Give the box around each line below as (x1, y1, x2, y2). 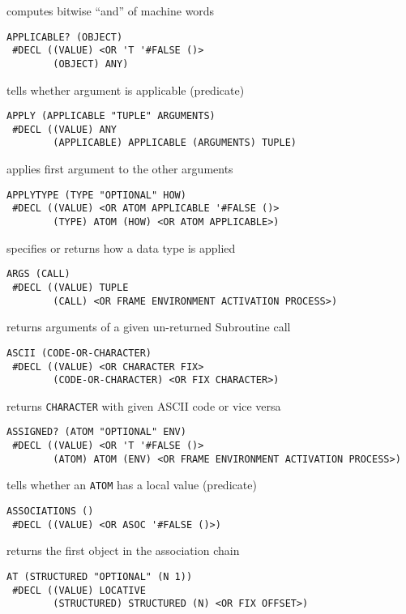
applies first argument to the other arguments (6, 160, 233, 177)
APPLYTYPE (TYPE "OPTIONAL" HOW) (6, 189, 186, 201)
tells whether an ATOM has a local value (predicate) (6, 476, 257, 493)
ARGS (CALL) (6, 268, 71, 280)
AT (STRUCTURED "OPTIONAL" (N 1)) (6, 571, 193, 582)
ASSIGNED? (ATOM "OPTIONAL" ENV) (6, 426, 186, 438)
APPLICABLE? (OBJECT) (6, 31, 123, 43)
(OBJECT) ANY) (53, 58, 129, 70)
